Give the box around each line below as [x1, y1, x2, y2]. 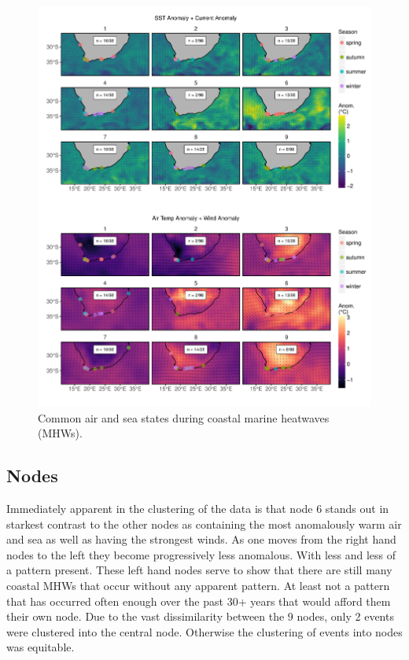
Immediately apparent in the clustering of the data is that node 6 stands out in [6, 500, 389, 516]
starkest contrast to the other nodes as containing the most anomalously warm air [6, 515, 402, 532]
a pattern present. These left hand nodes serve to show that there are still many [6, 562, 392, 578]
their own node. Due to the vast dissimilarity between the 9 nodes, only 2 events [6, 608, 394, 625]
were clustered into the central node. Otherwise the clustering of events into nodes [6, 623, 403, 640]
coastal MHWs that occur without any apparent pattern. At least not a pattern [6, 577, 390, 593]
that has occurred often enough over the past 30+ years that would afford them [6, 592, 391, 609]
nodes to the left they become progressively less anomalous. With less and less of [6, 546, 396, 562]
